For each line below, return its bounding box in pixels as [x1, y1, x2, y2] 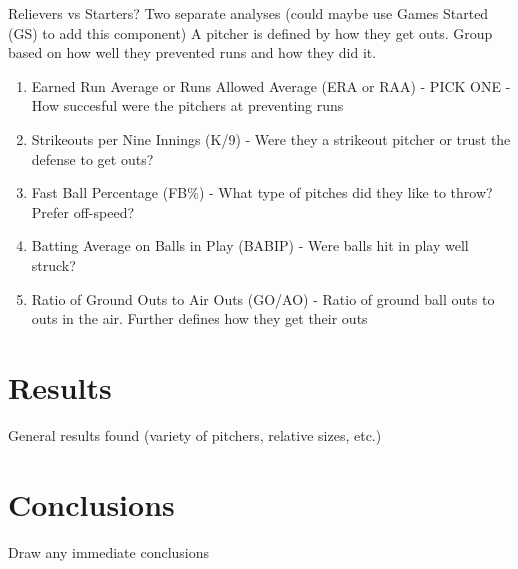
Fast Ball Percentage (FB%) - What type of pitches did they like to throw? [31, 182, 493, 203]
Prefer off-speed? [31, 201, 135, 222]
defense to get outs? [31, 148, 154, 169]
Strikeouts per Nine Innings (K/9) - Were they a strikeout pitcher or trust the [31, 128, 511, 149]
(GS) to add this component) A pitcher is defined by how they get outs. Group [8, 22, 493, 43]
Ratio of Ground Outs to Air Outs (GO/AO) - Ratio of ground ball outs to [31, 288, 495, 309]
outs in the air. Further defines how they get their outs [31, 308, 368, 329]
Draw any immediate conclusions [8, 541, 210, 562]
